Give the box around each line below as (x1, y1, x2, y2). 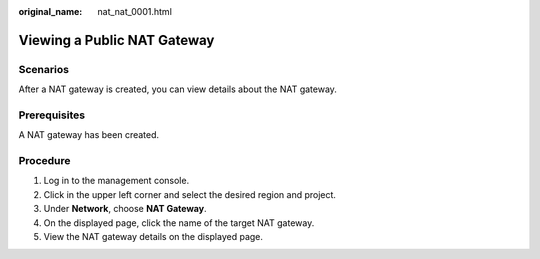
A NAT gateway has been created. (18, 129, 160, 141)
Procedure (18, 154, 71, 168)
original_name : (18, 6, 83, 17)
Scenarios (18, 62, 70, 76)
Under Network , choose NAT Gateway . (43, 203, 207, 215)
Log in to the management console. (43, 175, 190, 187)
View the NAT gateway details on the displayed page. (43, 231, 264, 242)
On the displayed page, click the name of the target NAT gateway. (43, 216, 315, 229)
